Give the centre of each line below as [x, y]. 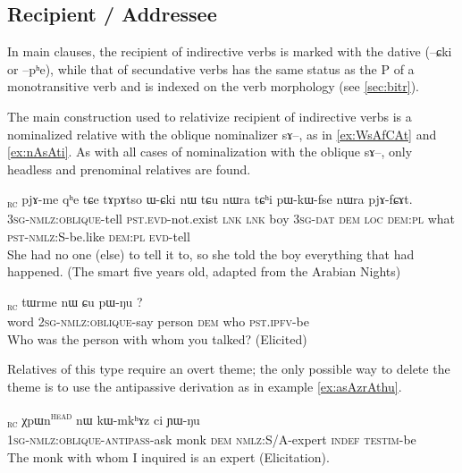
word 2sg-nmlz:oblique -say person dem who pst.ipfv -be [158, 321]
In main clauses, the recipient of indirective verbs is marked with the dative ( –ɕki [230, 51]
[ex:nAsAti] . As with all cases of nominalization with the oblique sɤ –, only [210, 152]
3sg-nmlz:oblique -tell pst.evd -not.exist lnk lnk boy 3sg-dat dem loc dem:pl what [231, 219]
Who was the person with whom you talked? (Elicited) [157, 338]
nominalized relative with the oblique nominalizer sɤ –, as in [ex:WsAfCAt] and [222, 134]
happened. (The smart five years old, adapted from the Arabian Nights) [204, 271]
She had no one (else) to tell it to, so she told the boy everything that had [211, 253]
